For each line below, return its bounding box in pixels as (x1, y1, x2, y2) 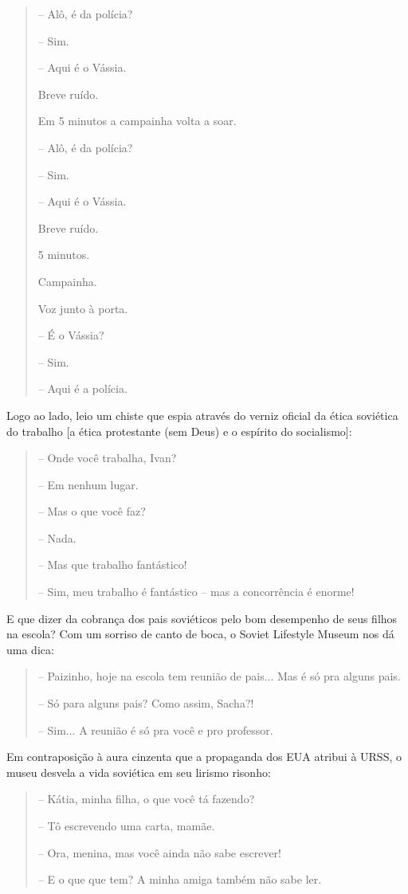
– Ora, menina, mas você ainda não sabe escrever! (37, 844, 281, 861)
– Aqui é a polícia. (37, 380, 127, 397)
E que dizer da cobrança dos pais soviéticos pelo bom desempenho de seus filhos (6, 610, 398, 626)
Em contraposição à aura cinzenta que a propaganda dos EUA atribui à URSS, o (6, 748, 402, 765)
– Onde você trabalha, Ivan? (37, 449, 177, 466)
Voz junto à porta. (37, 300, 128, 316)
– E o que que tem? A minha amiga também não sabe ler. (37, 871, 322, 888)
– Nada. (37, 529, 76, 546)
